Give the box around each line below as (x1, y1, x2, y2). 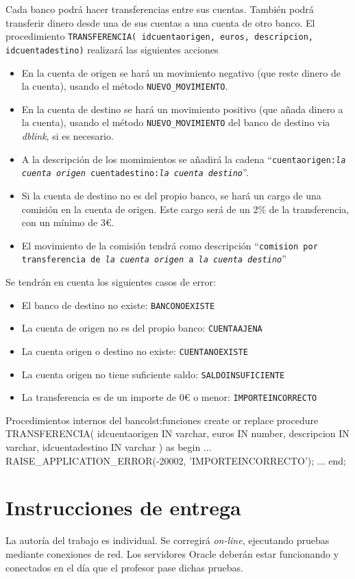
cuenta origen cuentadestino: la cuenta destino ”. (21, 165, 249, 180)
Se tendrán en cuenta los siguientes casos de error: (5, 275, 216, 288)
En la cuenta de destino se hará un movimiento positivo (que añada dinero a (21, 101, 343, 116)
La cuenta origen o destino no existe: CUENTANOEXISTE (21, 343, 248, 358)
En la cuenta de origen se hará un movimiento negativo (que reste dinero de (21, 65, 341, 79)
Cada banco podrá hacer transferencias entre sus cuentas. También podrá (5, 2, 314, 16)
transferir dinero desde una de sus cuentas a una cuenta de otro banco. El (5, 15, 315, 29)
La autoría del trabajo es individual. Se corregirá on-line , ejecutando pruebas (5, 533, 330, 547)
